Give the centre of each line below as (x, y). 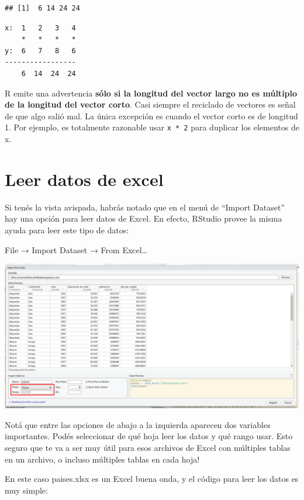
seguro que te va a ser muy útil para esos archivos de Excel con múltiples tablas (148, 447)
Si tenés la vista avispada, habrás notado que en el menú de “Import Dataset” (145, 207)
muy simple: (26, 490)
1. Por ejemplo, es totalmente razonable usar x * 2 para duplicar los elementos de (152, 127)
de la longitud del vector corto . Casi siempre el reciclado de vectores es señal (150, 104)
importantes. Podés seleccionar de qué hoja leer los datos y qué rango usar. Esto (149, 436)
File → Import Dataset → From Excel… (76, 249)
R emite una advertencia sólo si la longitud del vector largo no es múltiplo (151, 93)
